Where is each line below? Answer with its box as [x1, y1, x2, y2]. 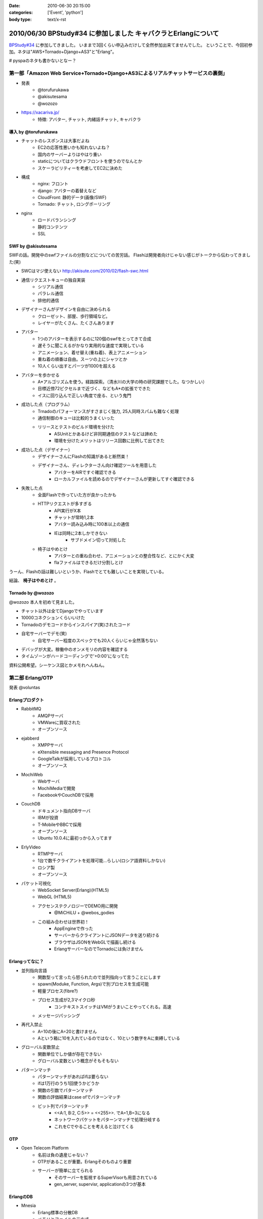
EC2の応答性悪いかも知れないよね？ [38, 144, 110, 151]
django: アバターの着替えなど [38, 188, 97, 194]
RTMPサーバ [38, 851, 63, 857]
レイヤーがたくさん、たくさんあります [38, 320, 114, 326]
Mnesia [21, 1202, 36, 1209]
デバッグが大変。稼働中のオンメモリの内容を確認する [21, 646, 128, 652]
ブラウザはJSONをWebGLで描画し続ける [54, 939, 136, 945]
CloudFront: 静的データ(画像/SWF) [38, 195, 107, 200]
